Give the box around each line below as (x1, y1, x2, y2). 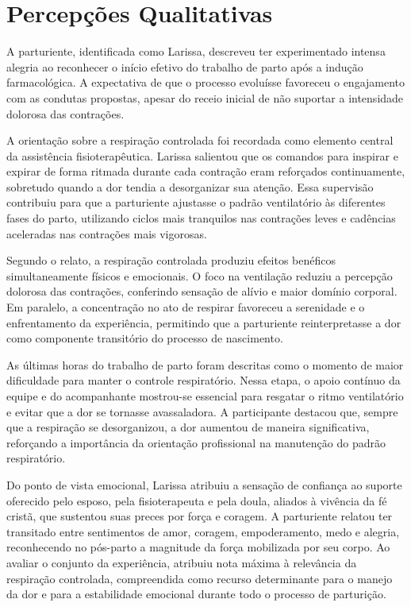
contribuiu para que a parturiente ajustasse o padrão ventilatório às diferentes (6, 194, 386, 211)
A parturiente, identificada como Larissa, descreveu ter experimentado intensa (6, 43, 386, 60)
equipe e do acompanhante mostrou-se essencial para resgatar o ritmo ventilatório (6, 388, 404, 404)
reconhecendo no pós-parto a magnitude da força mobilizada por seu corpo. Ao (6, 539, 390, 555)
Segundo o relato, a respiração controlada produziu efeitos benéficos (6, 252, 336, 269)
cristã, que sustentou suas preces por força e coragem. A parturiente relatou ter (6, 508, 393, 524)
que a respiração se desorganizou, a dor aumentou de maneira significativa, (6, 419, 370, 435)
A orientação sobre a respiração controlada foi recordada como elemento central (6, 132, 394, 149)
